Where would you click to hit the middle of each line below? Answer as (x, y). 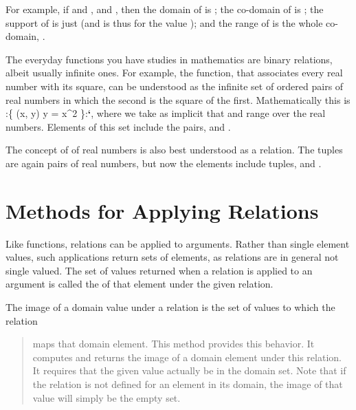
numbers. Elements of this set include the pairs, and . (118, 126)
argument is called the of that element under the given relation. (140, 284)
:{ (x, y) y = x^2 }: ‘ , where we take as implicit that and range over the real (166, 113)
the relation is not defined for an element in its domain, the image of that (188, 384)
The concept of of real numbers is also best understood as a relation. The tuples (174, 150)
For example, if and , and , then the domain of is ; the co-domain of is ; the (165, 9)
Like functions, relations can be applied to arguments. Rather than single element (178, 243)
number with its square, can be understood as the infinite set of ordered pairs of (175, 86)
